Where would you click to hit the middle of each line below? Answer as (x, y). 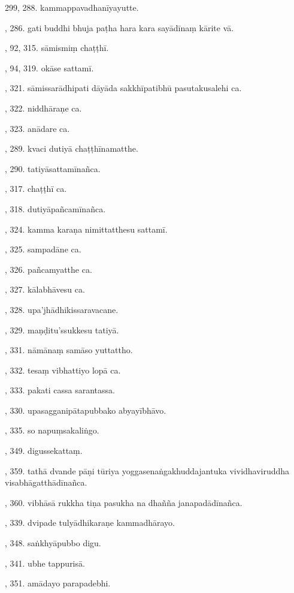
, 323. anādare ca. (37, 128)
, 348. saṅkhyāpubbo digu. (53, 543)
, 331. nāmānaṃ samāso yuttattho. (69, 350)
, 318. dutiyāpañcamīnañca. (55, 208)
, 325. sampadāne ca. (43, 249)
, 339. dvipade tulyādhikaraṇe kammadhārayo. (90, 523)
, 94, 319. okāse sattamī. (49, 67)
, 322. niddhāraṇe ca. (43, 108)
